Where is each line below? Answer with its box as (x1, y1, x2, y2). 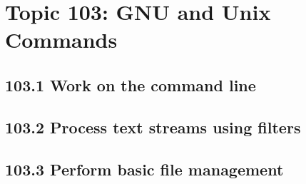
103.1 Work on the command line (5, 73, 256, 96)
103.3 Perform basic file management (5, 158, 284, 180)
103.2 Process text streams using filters (5, 116, 301, 138)
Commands (5, 25, 118, 54)
